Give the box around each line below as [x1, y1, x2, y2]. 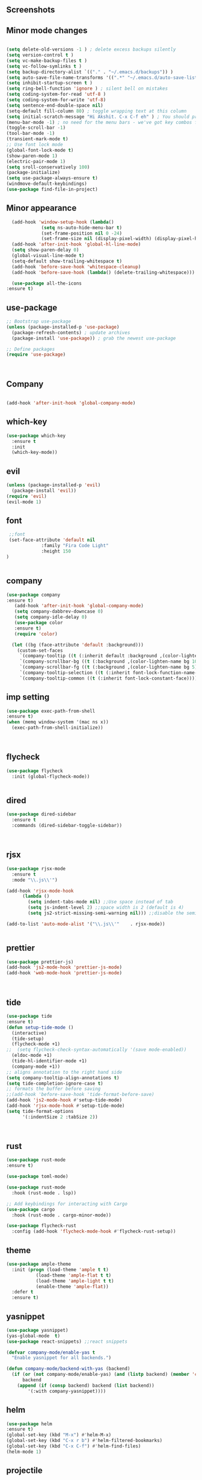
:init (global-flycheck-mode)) [11, 773, 90, 779]
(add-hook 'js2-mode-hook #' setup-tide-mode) [6, 1097, 122, 1103]
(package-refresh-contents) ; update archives [11, 329, 130, 336]
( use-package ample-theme [6, 1261, 71, 1268]
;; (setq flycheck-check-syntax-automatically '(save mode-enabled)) [6, 1047, 187, 1053]
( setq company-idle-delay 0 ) [14, 614, 87, 621]
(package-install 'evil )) [11, 488, 77, 494]
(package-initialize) [6, 170, 61, 176]
